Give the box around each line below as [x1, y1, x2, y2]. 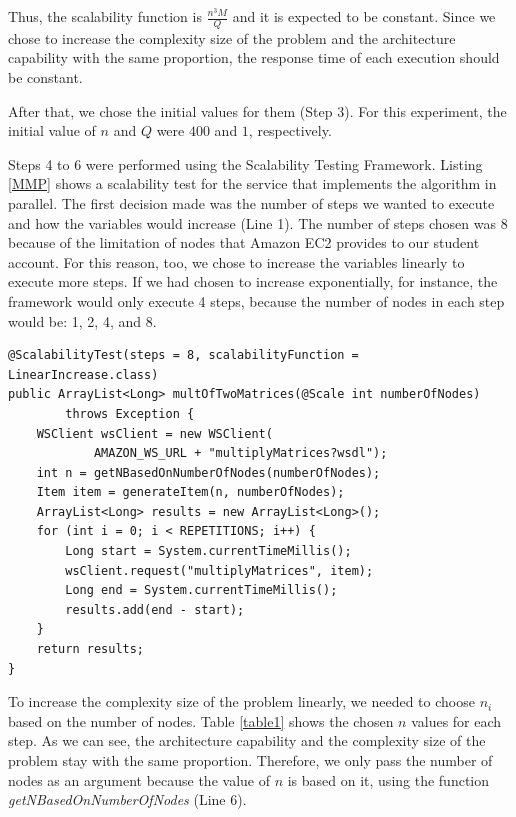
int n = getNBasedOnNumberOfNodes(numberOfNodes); [36, 465, 381, 480]
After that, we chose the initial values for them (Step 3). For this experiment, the [8, 100, 507, 121]
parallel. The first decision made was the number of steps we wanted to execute [8, 192, 495, 213]
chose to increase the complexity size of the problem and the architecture [8, 27, 456, 48]
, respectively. [248, 120, 332, 141]
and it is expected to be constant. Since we [232, 6, 496, 26]
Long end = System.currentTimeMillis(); [65, 583, 338, 598]
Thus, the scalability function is [8, 6, 202, 26]
